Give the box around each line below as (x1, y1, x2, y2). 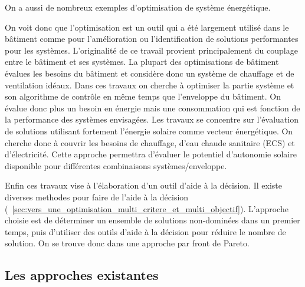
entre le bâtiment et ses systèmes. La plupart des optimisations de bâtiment (5, 55, 279, 68)
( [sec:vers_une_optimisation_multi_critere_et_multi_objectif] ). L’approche (5, 202, 288, 215)
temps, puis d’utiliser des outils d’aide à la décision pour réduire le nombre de (5, 225, 286, 237)
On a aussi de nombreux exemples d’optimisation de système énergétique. (5, 1, 271, 13)
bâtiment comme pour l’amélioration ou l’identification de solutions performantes (5, 32, 299, 45)
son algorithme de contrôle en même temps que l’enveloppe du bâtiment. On (5, 90, 281, 103)
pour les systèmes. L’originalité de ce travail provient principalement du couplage (5, 44, 298, 56)
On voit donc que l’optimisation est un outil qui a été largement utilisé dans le (5, 21, 289, 33)
